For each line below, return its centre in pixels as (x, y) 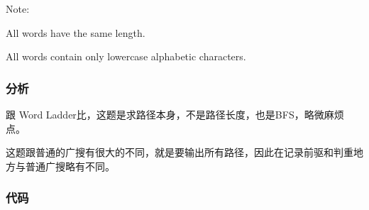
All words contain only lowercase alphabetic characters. (126, 56)
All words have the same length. (76, 32)
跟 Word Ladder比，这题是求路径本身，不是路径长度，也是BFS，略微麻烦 (175, 114)
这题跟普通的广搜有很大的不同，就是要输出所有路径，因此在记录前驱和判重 (180, 152)
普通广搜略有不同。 (70, 166)
